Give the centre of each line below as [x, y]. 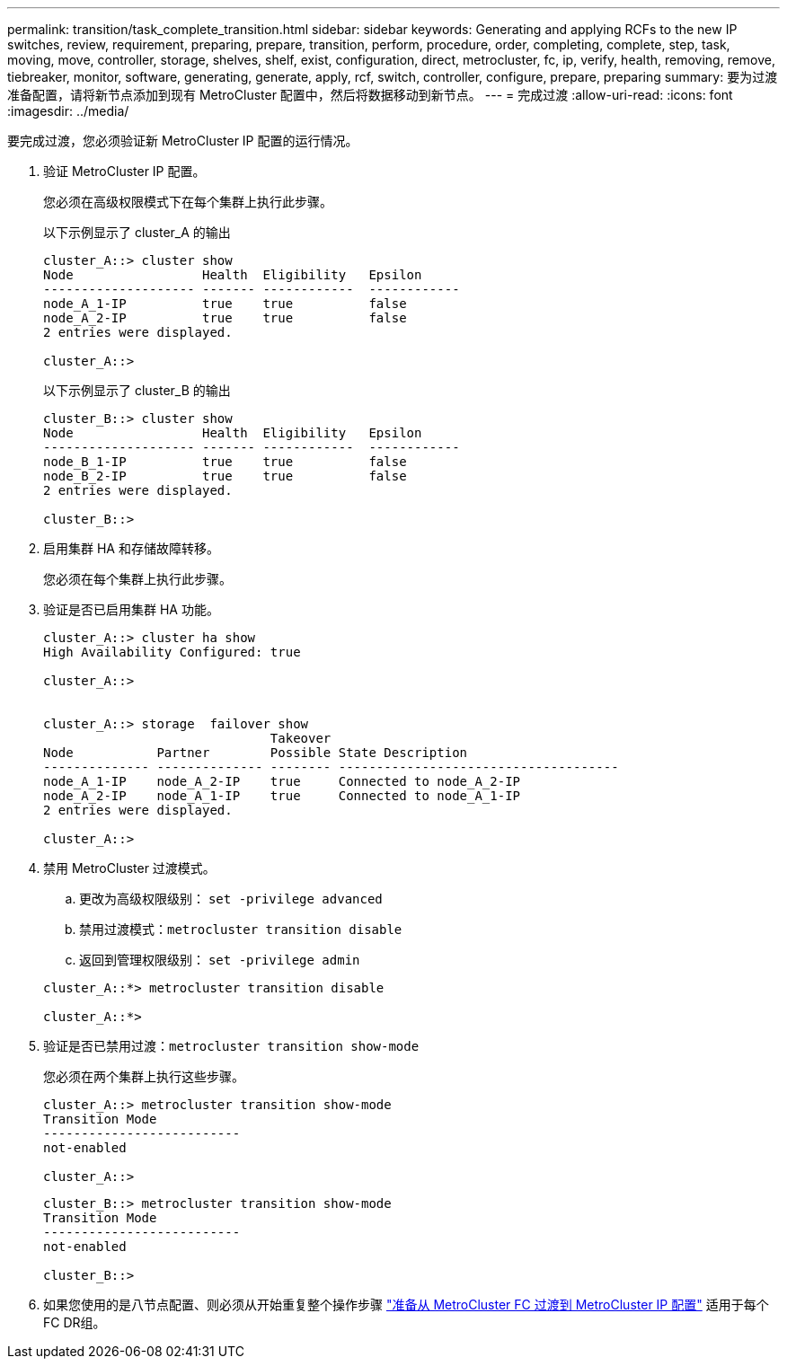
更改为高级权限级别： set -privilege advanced [231, 899]
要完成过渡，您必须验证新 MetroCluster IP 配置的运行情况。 [183, 141]
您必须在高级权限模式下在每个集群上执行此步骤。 [188, 202]
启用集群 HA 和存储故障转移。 [131, 548]
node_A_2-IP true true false [225, 318]
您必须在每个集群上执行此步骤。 [137, 579]
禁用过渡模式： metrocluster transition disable [241, 929]
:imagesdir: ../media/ [68, 111]
